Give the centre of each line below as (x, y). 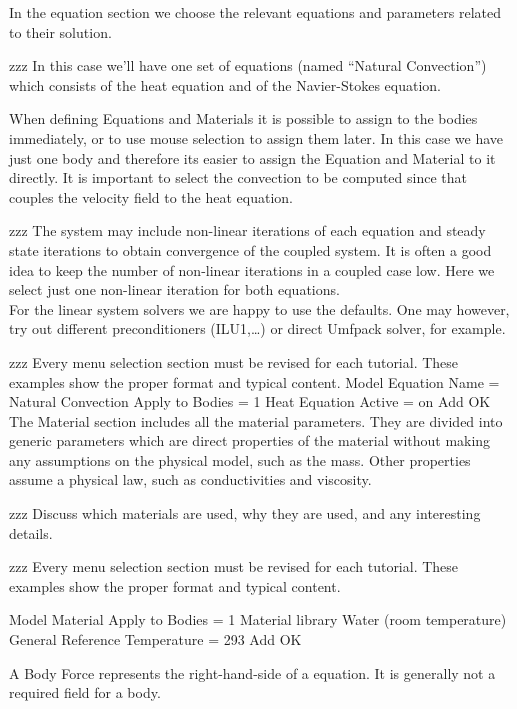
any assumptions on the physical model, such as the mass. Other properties (240, 459)
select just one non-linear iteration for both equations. (174, 289)
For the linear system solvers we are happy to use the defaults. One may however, (259, 308)
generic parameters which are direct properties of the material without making (250, 440)
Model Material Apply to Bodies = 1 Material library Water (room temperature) (258, 619)
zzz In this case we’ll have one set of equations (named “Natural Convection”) (248, 65)
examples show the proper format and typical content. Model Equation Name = (254, 381)
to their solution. (60, 31)
